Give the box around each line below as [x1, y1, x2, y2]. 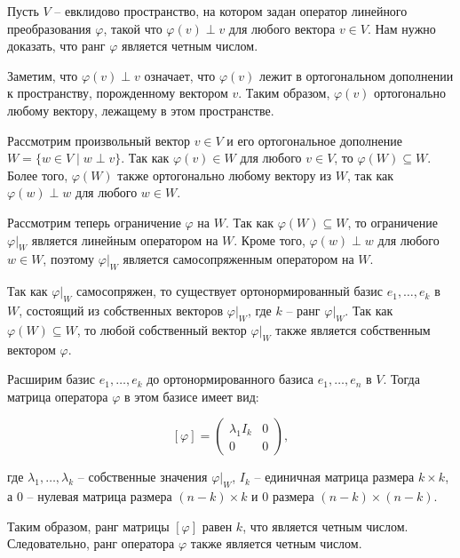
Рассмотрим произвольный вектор [7, 131, 190, 149]
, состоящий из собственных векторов [19, 300, 224, 319]
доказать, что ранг [7, 36, 106, 55]
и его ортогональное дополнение [226, 131, 402, 149]
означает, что [144, 66, 216, 84]
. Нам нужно [367, 19, 436, 37]
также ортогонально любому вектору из [117, 165, 332, 184]
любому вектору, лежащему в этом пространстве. [7, 100, 274, 119]
